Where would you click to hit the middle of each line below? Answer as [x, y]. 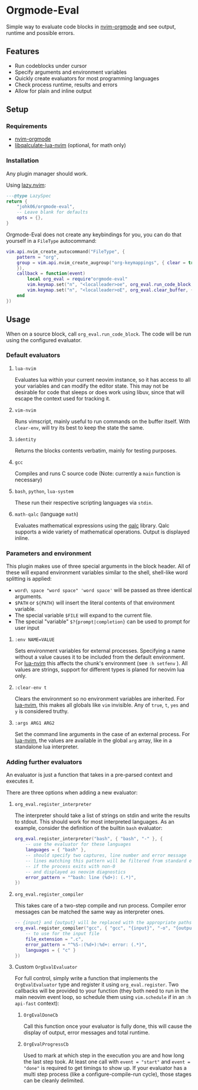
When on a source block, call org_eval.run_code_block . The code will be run [99, 334]
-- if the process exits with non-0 [70, 866]
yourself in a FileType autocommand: [51, 240]
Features [23, 52]
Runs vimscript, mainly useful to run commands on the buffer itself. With [102, 421]
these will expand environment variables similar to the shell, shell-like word [97, 572]
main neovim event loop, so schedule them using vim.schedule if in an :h [103, 997]
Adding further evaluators [44, 762]
